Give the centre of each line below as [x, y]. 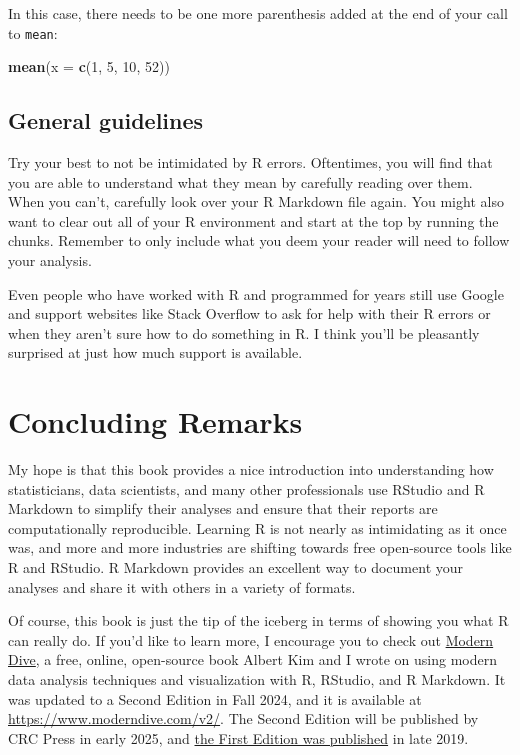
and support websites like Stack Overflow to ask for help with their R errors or [249, 313]
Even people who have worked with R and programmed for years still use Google [256, 293]
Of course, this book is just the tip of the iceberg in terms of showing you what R [258, 620]
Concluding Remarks [155, 421]
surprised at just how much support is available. [155, 352]
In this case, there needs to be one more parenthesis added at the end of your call [258, 13]
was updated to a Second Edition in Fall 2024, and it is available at [215, 698]
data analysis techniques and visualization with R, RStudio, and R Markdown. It [257, 679]
